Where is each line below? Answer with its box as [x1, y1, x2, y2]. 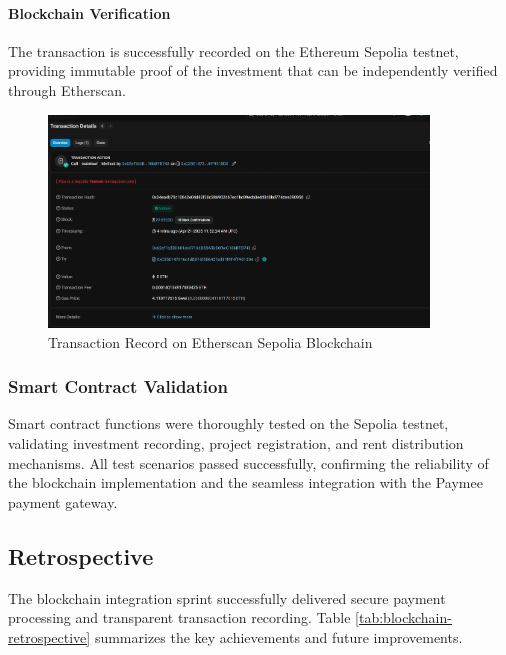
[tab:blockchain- [355, 607, 452, 628]
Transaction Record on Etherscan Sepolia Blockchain [48, 331, 373, 352]
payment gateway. [8, 491, 118, 512]
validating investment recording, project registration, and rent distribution [8, 432, 464, 453]
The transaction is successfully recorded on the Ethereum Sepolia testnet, [8, 40, 459, 61]
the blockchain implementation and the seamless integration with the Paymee [8, 472, 483, 493]
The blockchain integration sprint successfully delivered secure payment [8, 587, 446, 608]
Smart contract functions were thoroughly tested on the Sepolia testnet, [8, 413, 449, 434]
